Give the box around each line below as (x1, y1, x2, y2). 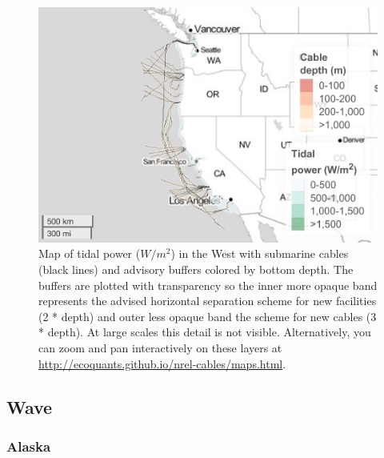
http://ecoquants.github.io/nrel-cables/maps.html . (38, 355, 286, 372)
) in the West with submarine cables (170, 245, 349, 262)
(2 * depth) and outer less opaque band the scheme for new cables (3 (38, 307, 377, 324)
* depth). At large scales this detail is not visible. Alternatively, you (38, 323, 371, 340)
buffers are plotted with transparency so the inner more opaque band (38, 276, 378, 293)
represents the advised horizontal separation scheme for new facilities (38, 292, 377, 309)
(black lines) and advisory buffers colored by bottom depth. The (38, 261, 354, 278)
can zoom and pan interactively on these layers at (38, 339, 282, 356)
